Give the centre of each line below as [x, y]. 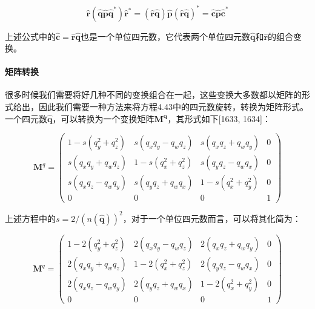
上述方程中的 [30, 218]
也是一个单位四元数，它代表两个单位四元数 [165, 36]
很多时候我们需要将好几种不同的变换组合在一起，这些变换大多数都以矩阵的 [153, 95]
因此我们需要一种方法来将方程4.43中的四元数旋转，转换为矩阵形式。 [173, 107]
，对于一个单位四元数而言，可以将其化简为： [212, 218]
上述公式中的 [30, 36]
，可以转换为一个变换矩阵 [103, 118]
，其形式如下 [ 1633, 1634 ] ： [219, 118]
